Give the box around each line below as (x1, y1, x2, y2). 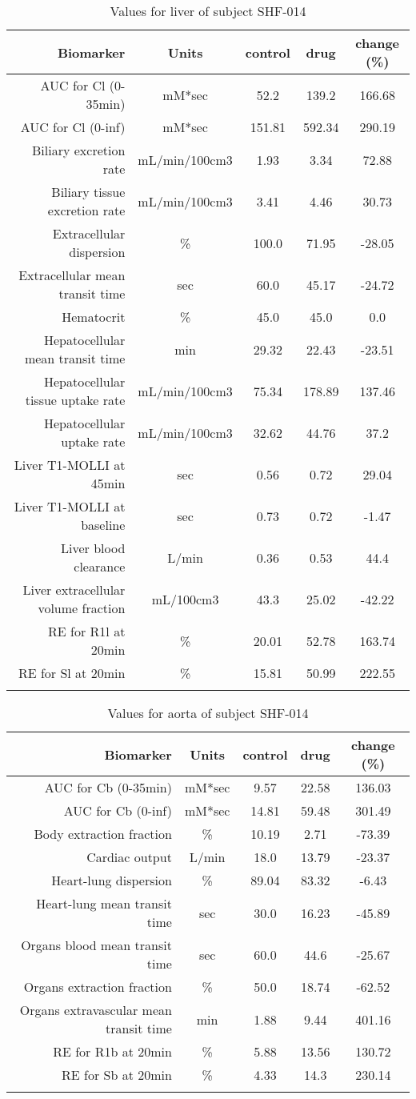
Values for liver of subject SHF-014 (110, 2, 306, 20)
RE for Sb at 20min (62, 1065, 172, 1084)
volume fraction (38, 599, 126, 617)
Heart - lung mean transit (36, 894, 172, 912)
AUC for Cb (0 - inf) (63, 801, 172, 820)
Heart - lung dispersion (51, 871, 172, 889)
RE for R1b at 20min (53, 1042, 172, 1061)
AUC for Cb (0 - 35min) (44, 778, 172, 796)
